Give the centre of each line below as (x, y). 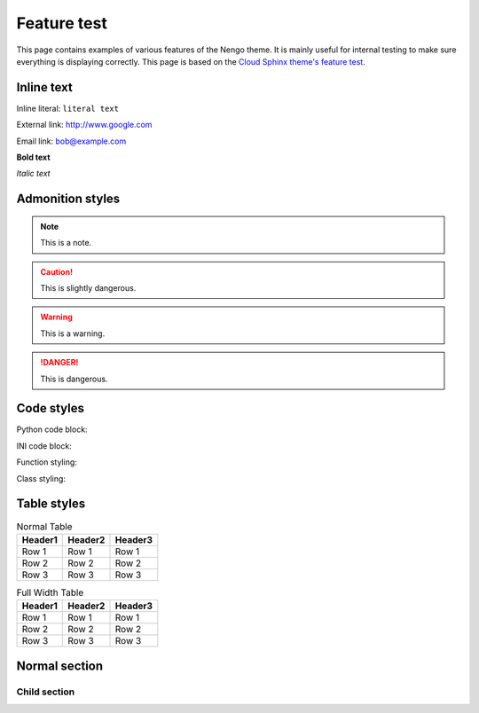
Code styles (50, 408)
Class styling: (41, 478)
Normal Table (44, 526)
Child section (46, 692)
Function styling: (47, 462)
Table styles (51, 504)
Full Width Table (50, 592)
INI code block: (44, 446)
